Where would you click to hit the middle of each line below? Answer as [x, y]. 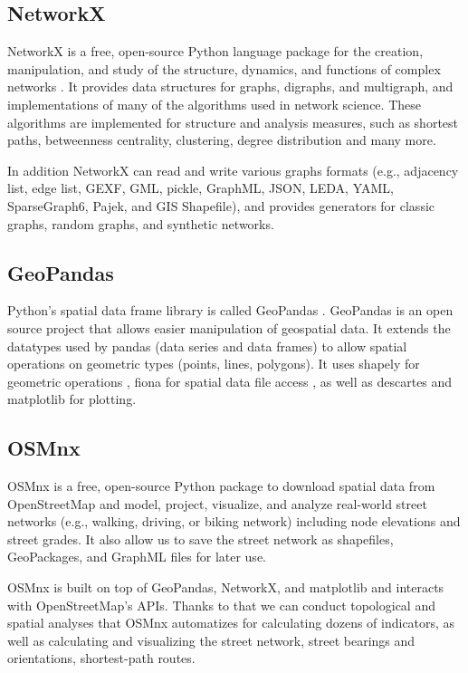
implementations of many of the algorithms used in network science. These [214, 104]
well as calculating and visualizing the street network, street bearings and [211, 640]
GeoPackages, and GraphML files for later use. [137, 557]
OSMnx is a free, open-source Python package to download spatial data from [221, 486]
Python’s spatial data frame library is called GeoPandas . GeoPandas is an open [230, 310]
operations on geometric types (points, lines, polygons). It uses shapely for [214, 364]
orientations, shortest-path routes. [101, 658]
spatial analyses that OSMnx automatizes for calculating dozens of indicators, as [231, 623]
